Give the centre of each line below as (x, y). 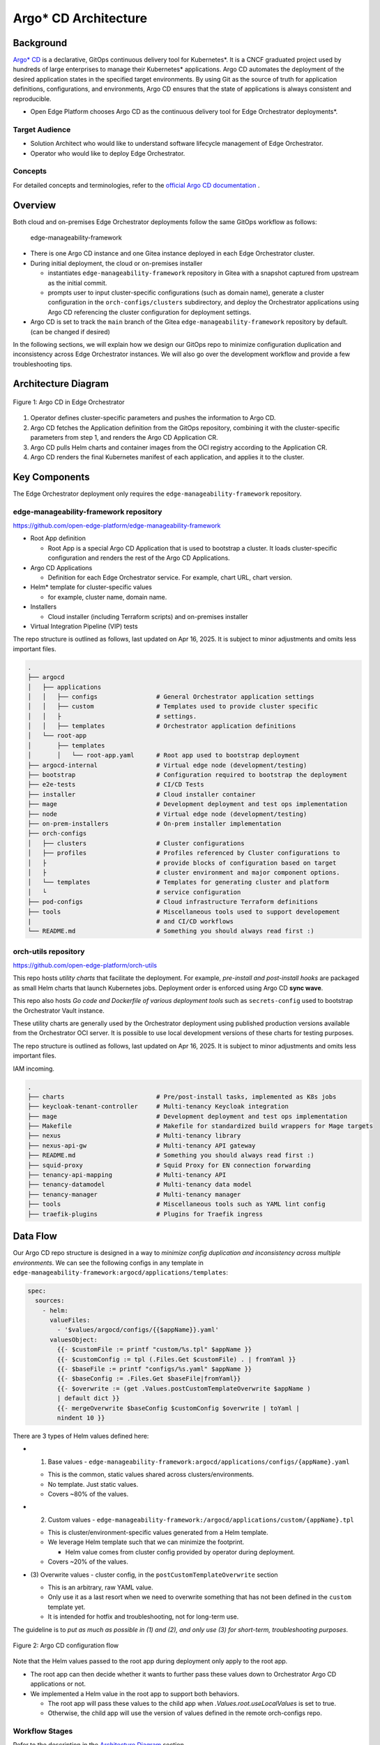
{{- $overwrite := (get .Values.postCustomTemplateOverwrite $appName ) (184, 1388)
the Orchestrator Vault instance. (59, 1010)
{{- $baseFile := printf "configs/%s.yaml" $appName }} (154, 1369)
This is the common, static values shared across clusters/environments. (151, 1475)
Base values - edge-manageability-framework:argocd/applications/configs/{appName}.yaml (199, 1462)
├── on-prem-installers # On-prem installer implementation (154, 824)
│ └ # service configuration (134, 892)
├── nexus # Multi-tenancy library (134, 1136)
